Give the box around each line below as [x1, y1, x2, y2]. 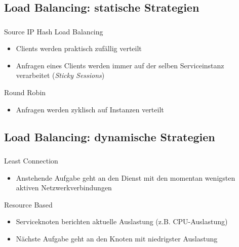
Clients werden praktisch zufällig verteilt [16, 43, 142, 54]
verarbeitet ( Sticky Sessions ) [16, 70, 105, 80]
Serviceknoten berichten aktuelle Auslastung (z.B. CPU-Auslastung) [16, 216, 228, 227]
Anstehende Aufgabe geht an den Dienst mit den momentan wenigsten [16, 172, 235, 183]
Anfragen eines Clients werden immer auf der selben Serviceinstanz [16, 60, 224, 70]
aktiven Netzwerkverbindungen [16, 182, 112, 193]
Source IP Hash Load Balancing [4, 26, 103, 36]
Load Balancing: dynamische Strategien [4, 129, 215, 144]
